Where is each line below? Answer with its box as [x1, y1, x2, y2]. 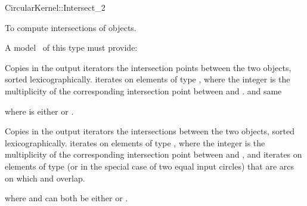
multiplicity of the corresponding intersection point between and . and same [5, 84, 282, 97]
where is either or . [5, 104, 74, 117]
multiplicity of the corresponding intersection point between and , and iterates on [5, 148, 302, 161]
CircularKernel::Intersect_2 [5, 1, 106, 13]
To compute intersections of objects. [5, 21, 137, 33]
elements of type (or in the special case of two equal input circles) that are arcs [5, 159, 294, 172]
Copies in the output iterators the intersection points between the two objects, [5, 61, 292, 73]
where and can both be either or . [5, 192, 128, 204]
